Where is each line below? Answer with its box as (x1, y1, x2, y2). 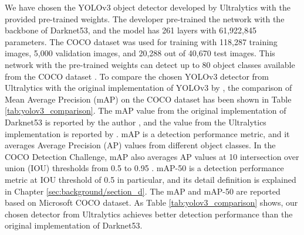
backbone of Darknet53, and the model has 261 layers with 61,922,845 (5, 24, 256, 36)
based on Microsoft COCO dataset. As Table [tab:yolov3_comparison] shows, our (5, 196, 298, 209)
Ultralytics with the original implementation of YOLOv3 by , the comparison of (5, 81, 292, 94)
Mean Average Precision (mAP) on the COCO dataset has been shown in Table (5, 93, 292, 105)
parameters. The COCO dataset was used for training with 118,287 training (5, 35, 278, 47)
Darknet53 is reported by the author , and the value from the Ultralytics (5, 115, 266, 128)
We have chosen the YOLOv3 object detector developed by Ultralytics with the (5, 1, 291, 13)
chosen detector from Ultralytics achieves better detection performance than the (5, 207, 293, 220)
